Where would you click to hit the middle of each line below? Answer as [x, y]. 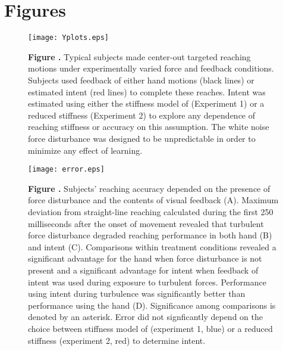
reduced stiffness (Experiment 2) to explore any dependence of [142, 115]
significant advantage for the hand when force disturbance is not [145, 258]
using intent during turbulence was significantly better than [137, 293]
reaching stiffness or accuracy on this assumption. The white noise [149, 127]
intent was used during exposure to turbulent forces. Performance [147, 282]
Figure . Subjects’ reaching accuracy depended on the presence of [149, 188]
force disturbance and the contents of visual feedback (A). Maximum [153, 200]
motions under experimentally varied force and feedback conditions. [151, 68]
